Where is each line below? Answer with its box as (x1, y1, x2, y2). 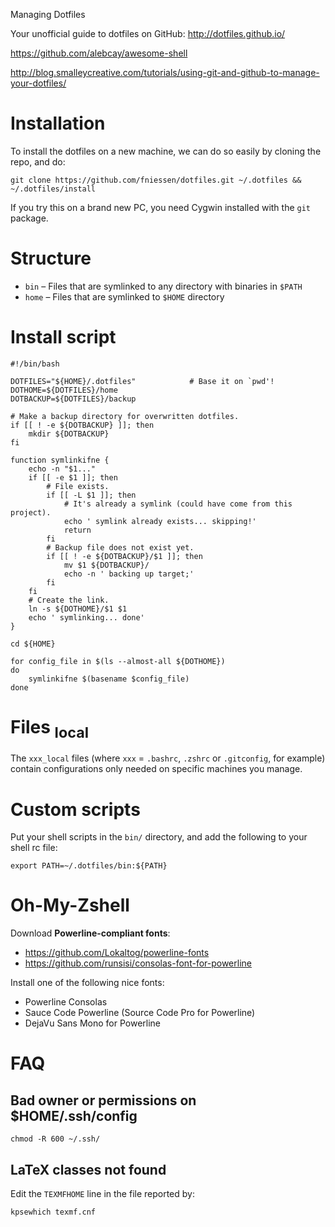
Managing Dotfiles (10, 9, 86, 20)
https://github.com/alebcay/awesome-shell (10, 47, 188, 59)
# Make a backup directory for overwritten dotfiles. (10, 411, 240, 421)
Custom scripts (10, 798, 141, 821)
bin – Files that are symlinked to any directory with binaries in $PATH (24, 280, 303, 292)
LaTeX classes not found (10, 1161, 167, 1178)
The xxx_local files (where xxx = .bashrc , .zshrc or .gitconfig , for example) (10, 752, 326, 764)
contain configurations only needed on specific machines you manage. (10, 763, 303, 775)
